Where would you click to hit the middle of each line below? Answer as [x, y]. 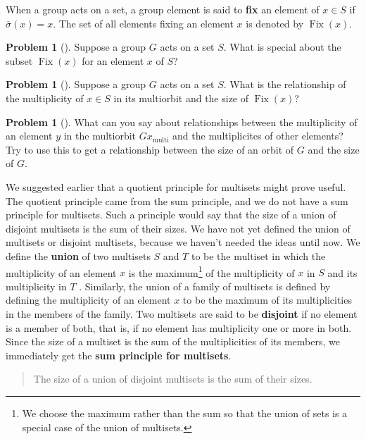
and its [342, 272]
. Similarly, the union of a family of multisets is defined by [205, 286]
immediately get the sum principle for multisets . [119, 355]
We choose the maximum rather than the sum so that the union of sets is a [185, 413]
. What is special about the [282, 47]
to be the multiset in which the [258, 255]
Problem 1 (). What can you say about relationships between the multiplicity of [182, 122]
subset [19, 60]
